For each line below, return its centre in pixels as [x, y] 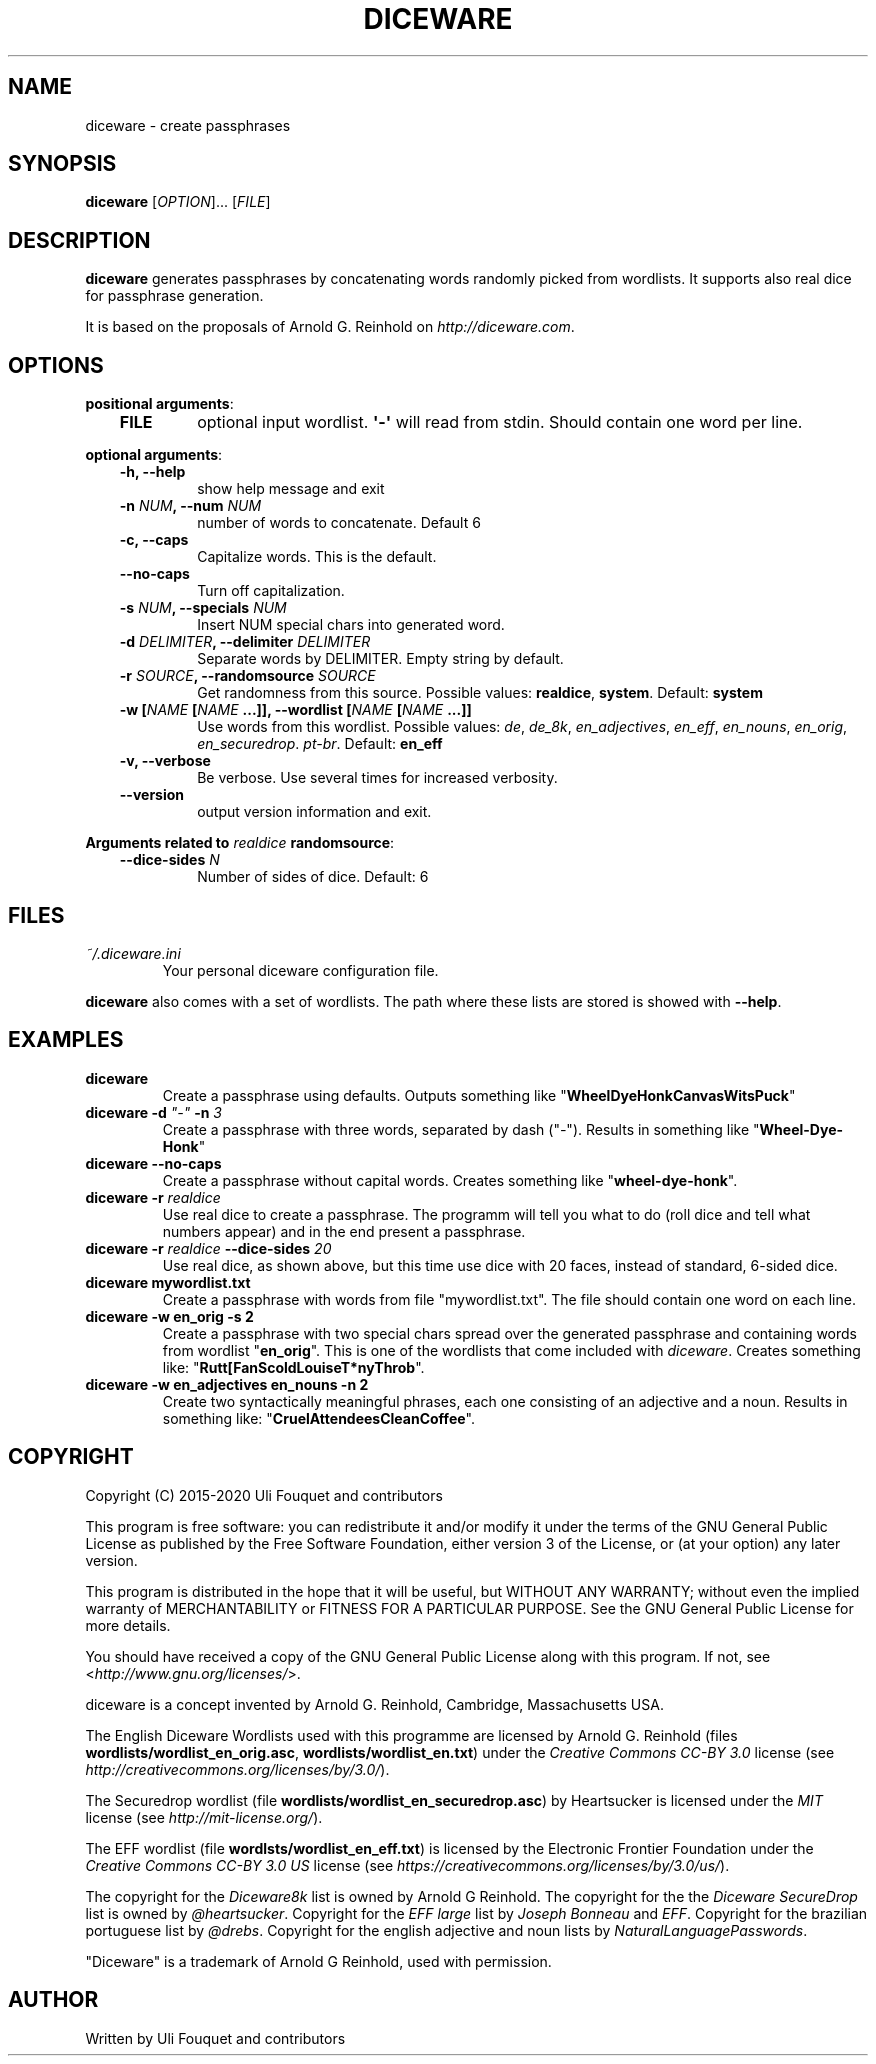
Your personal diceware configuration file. [300, 970]
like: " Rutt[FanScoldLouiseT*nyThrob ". [293, 1367]
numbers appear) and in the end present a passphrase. [344, 1231]
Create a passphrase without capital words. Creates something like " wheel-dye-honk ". [450, 1180]
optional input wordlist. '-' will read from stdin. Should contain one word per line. [500, 422]
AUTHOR [53, 2000]
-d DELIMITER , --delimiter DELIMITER [245, 642]
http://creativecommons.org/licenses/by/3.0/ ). [237, 1769]
